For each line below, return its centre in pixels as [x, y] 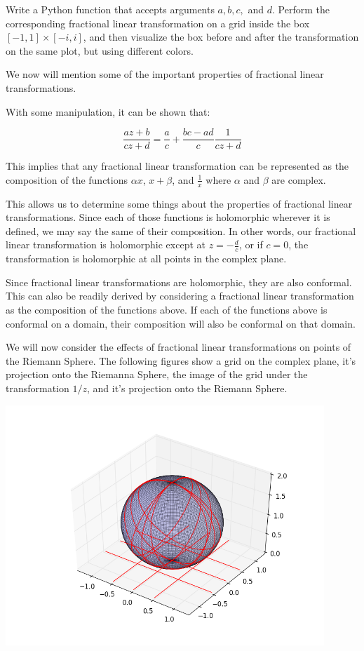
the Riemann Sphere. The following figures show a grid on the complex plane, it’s [181, 360]
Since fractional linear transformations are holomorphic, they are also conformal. [179, 282]
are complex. [299, 179]
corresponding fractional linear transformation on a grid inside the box [158, 23]
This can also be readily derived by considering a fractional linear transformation [180, 296]
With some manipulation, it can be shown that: [108, 111]
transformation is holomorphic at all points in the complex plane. [146, 259]
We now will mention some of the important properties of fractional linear [165, 74]
